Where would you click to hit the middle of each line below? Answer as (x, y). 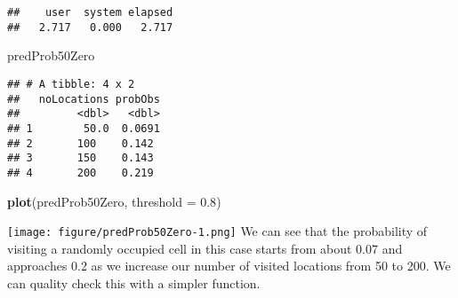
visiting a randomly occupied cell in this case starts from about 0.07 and (205, 248)
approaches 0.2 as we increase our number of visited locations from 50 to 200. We (229, 266)
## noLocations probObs (84, 99)
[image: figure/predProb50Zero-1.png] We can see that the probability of (217, 231)
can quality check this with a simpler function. (134, 282)
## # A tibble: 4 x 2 (71, 84)
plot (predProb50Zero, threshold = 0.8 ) (114, 201)
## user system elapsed (90, 12)
